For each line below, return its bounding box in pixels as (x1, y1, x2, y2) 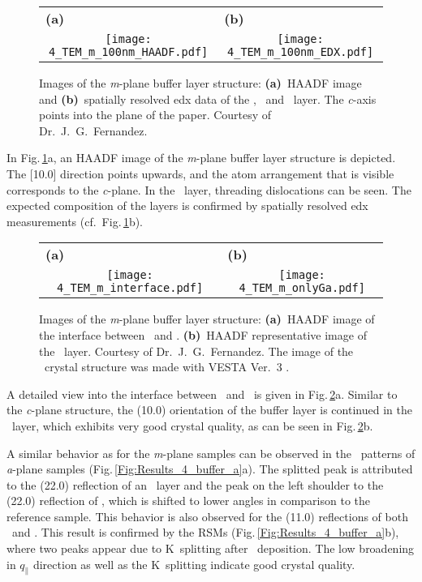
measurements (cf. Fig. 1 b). (6, 212, 143, 229)
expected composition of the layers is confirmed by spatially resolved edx (6, 197, 368, 214)
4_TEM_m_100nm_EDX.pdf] (227, 45, 374, 58)
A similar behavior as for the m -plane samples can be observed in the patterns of (6, 444, 416, 461)
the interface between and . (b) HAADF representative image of (39, 326, 367, 343)
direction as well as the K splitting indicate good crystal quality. (32, 555, 355, 572)
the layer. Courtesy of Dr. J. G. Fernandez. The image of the (39, 342, 354, 359)
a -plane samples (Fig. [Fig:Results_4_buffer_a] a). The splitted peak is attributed (6, 460, 413, 477)
